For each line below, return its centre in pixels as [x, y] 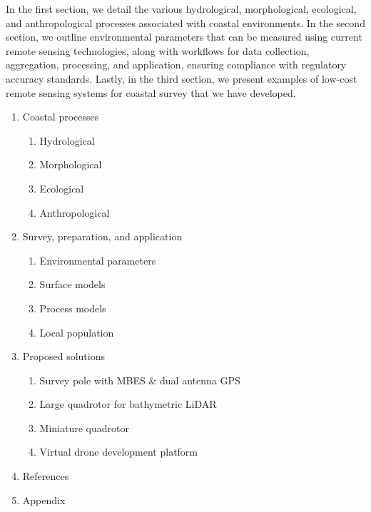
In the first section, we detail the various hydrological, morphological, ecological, [181, 9]
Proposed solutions [64, 356]
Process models [73, 308]
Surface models [72, 284]
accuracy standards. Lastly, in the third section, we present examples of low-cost [182, 78]
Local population [77, 332]
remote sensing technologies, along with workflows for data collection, [158, 50]
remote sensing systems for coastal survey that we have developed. [151, 92]
